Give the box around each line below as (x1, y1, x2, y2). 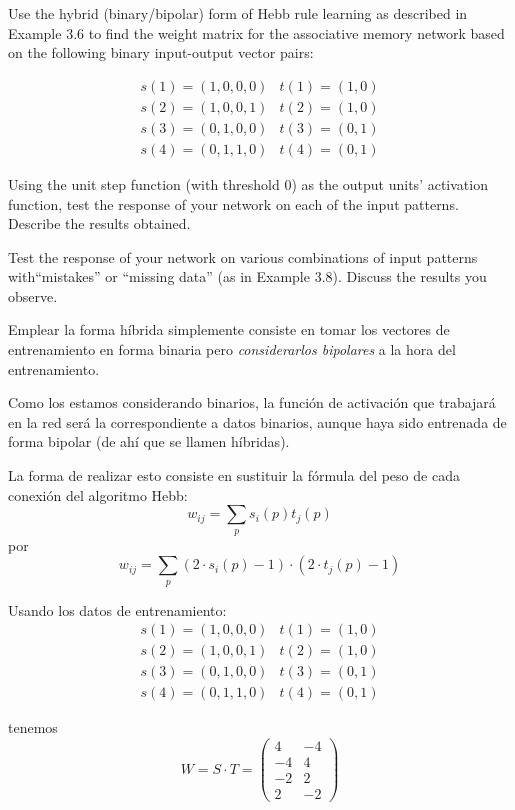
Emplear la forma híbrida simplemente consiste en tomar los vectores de (8, 319, 450, 340)
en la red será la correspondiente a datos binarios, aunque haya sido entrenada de (8, 411, 507, 432)
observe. (8, 285, 58, 306)
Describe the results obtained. (8, 213, 191, 234)
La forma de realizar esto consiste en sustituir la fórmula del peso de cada (8, 465, 460, 486)
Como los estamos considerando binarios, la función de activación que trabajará (8, 392, 496, 413)
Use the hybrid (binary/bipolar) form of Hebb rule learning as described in (8, 3, 468, 23)
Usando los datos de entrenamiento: (8, 599, 227, 620)
